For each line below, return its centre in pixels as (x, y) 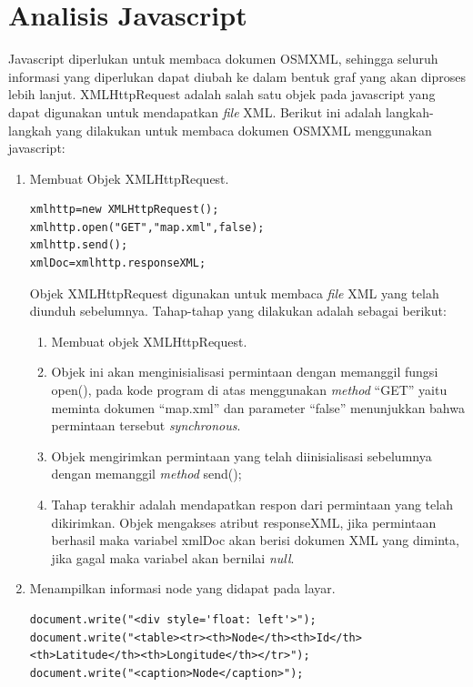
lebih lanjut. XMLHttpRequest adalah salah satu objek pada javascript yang (222, 94)
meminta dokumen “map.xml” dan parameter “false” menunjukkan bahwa (258, 407)
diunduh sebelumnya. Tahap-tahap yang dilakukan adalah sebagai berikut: (238, 311)
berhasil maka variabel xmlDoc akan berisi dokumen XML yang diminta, (255, 540)
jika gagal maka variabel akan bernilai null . (173, 557)
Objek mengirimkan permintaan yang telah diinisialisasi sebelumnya (242, 455)
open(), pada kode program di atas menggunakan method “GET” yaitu (249, 390)
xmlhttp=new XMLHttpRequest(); (124, 210)
